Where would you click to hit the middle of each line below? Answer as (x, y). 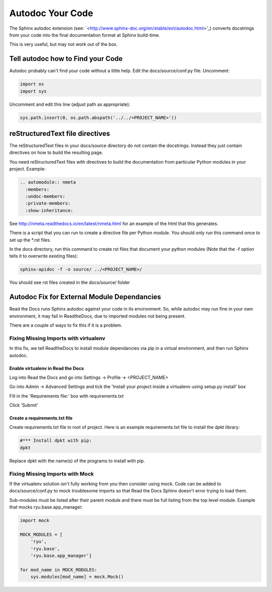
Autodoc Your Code (51, 13)
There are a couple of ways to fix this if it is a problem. (66, 325)
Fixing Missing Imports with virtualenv (57, 338)
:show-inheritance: (49, 210)
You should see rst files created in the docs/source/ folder (70, 282)
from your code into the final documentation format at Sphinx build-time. (85, 35)
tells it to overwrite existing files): (44, 256)
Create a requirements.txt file (41, 418)
